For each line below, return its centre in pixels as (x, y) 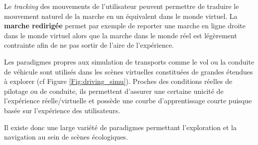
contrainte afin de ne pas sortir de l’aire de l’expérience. (89, 45)
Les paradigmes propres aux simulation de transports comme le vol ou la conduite (129, 61)
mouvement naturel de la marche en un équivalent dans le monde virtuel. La (121, 16)
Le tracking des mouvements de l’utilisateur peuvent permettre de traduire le (122, 6)
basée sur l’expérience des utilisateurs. (62, 110)
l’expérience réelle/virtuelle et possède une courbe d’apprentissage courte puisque (128, 101)
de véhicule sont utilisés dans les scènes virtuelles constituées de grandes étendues (129, 71)
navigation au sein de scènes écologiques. (66, 137)
